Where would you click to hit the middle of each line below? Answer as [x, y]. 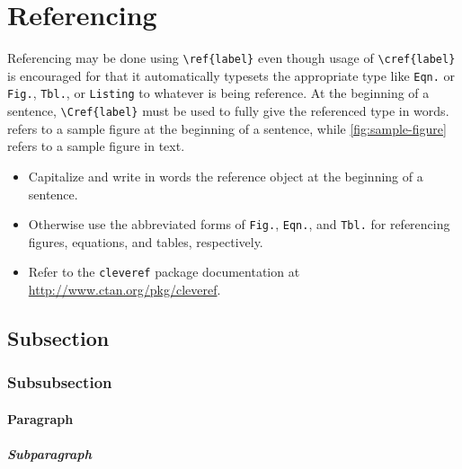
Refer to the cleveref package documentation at [164, 272]
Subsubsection [60, 382]
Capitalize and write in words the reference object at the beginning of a [226, 176]
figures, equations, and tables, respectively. [146, 241]
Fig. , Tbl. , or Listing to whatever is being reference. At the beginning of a [218, 93]
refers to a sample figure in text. [96, 146]
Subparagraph [49, 454]
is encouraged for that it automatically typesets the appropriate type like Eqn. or [231, 75]
